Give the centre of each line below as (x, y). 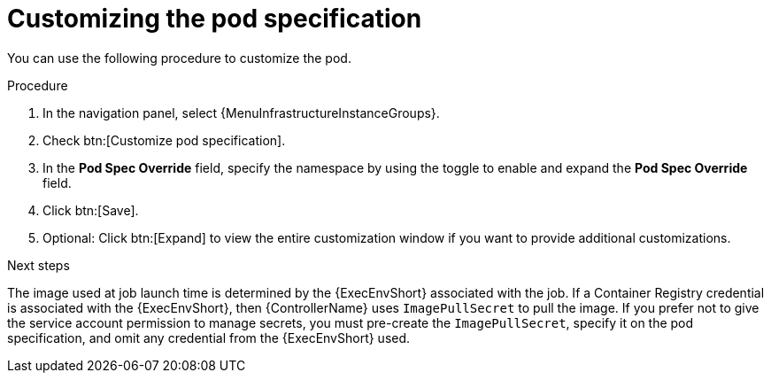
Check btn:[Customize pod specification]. (164, 140)
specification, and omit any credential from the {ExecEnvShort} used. (209, 337)
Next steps (39, 265)
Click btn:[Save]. (91, 210)
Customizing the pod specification (215, 19)
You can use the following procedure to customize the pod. (179, 58)
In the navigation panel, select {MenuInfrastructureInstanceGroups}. (241, 112)
